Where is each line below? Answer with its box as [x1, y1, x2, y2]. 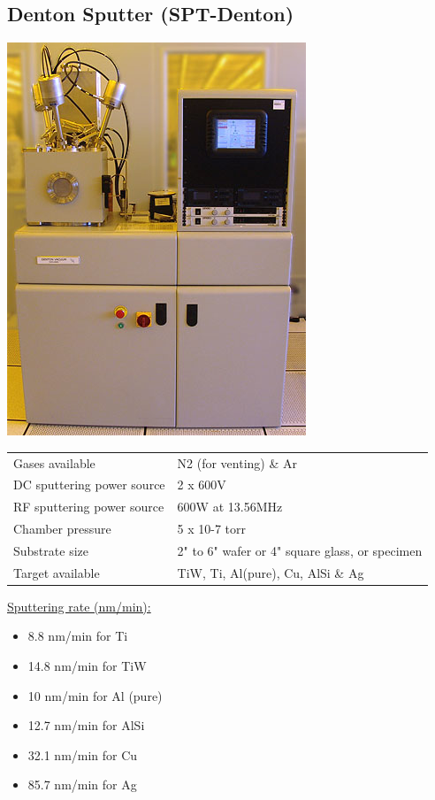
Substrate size [13, 541, 88, 559]
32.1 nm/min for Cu [27, 745, 138, 764]
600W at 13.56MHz [177, 497, 283, 516]
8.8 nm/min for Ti [27, 627, 128, 645]
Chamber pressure [13, 519, 111, 538]
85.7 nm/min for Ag [27, 775, 137, 794]
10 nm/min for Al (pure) [27, 686, 163, 704]
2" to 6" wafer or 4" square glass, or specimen [177, 541, 423, 559]
